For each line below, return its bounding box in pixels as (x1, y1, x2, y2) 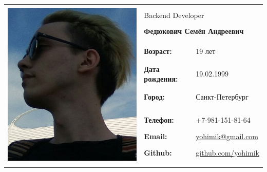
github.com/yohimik (196, 147, 259, 158)
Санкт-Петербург (196, 91, 249, 102)
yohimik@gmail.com (196, 130, 259, 141)
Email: (144, 130, 167, 141)
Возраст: (144, 45, 172, 56)
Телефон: (144, 114, 174, 125)
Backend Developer (144, 9, 204, 20)
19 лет (196, 45, 216, 56)
